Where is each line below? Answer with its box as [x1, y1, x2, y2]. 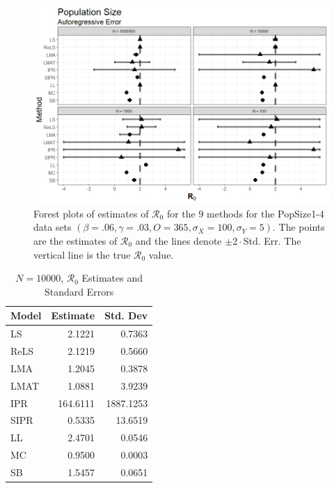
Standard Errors [45, 284, 114, 298]
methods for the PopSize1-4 [207, 206, 324, 220]
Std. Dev [104, 308, 148, 323]
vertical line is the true [33, 247, 131, 261]
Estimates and [81, 270, 143, 285]
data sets [33, 220, 72, 234]
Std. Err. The [243, 233, 301, 247]
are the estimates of [33, 233, 118, 247]
